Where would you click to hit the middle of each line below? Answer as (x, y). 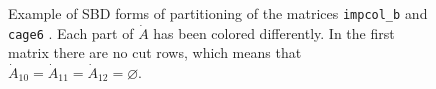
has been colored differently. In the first (274, 32)
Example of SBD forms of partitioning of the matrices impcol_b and (218, 13)
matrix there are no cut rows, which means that (155, 52)
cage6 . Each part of (71, 32)
